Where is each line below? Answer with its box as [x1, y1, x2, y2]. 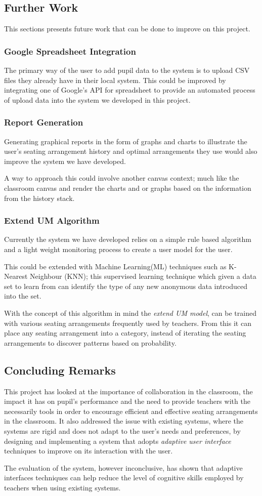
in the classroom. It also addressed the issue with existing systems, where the [4, 416, 244, 426]
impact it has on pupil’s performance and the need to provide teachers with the [4, 396, 250, 406]
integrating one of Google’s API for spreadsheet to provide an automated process [4, 85, 255, 95]
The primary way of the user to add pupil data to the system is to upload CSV [4, 65, 250, 75]
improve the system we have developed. [4, 155, 126, 166]
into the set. [4, 291, 41, 301]
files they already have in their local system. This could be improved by [4, 74, 226, 85]
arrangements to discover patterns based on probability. [4, 337, 177, 348]
